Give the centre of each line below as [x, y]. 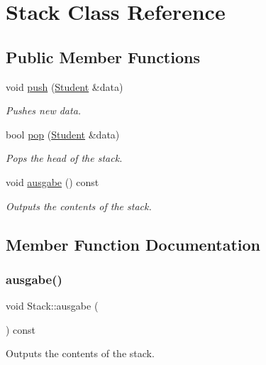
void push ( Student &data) [65, 86]
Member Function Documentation [133, 244]
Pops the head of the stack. [64, 158]
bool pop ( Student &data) [63, 134]
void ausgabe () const [52, 181]
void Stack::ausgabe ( [52, 306]
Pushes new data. [44, 110]
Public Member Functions [103, 56]
